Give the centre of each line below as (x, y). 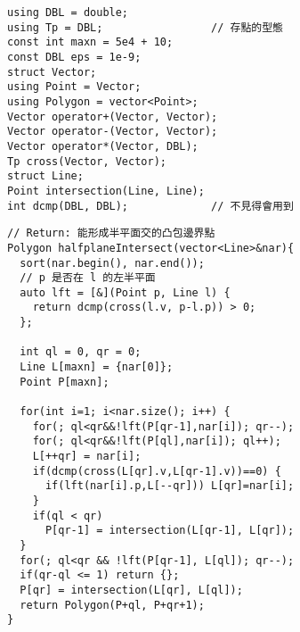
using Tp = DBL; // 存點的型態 (146, 27)
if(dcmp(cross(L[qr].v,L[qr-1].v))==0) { (157, 471)
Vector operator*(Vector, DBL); (103, 146)
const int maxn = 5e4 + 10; (90, 42)
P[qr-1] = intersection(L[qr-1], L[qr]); (170, 531)
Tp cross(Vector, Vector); (87, 161)
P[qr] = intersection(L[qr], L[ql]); (131, 590)
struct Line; (45, 176)
